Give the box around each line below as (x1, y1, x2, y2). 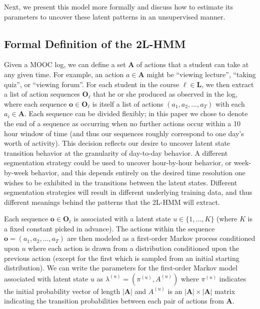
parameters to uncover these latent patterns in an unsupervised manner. (4, 11, 225, 22)
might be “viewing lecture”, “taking (146, 69, 256, 79)
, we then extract (201, 79, 254, 89)
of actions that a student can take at (136, 59, 249, 70)
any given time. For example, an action (4, 69, 124, 79)
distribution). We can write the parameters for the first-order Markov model (4, 262, 237, 273)
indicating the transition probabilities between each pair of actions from (4, 295, 224, 306)
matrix (214, 285, 235, 296)
